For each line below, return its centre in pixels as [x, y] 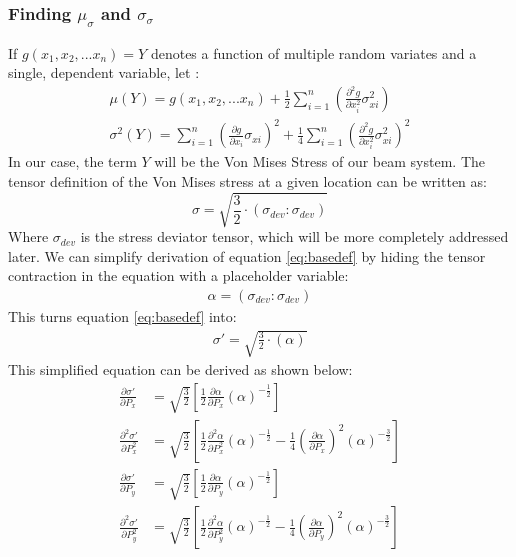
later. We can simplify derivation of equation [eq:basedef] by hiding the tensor [247, 255]
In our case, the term [72, 161]
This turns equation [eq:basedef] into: [122, 315]
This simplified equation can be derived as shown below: [180, 369]
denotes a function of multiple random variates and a [313, 52]
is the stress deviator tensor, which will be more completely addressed [294, 236]
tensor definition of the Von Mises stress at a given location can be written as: [247, 180]
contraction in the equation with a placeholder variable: [178, 275]
